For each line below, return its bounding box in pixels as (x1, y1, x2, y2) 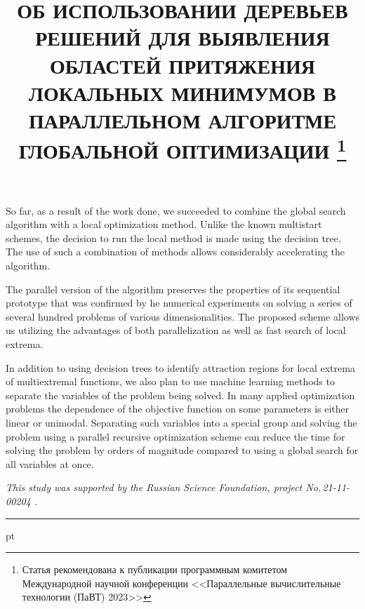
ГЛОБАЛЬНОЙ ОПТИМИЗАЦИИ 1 (18, 133, 347, 165)
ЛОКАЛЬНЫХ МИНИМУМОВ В (29, 78, 336, 107)
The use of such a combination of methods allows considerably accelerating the (6, 244, 345, 259)
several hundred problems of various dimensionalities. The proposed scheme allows (6, 309, 360, 323)
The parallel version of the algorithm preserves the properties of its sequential (6, 281, 340, 296)
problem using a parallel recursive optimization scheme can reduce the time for (6, 429, 345, 443)
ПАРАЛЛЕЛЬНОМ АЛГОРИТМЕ (28, 105, 337, 134)
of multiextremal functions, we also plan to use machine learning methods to (6, 374, 335, 389)
